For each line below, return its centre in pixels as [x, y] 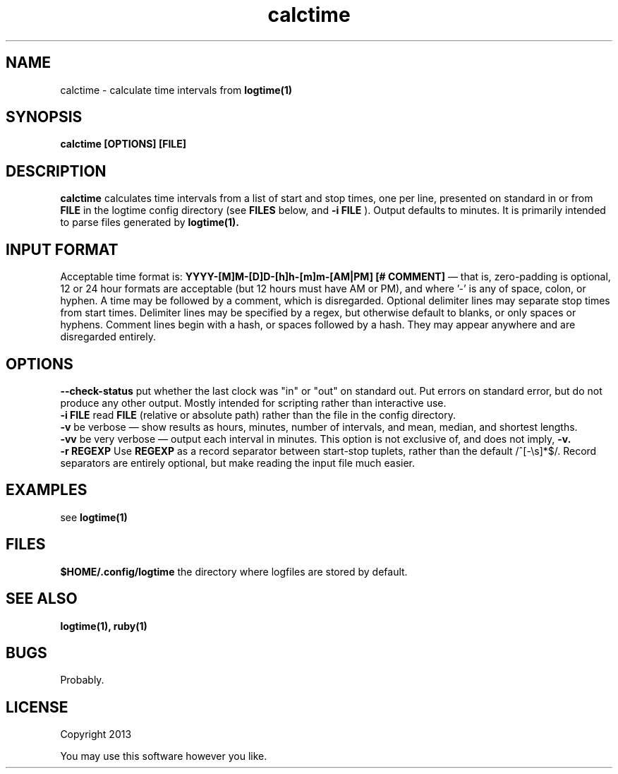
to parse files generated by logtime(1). [150, 222]
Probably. [82, 680]
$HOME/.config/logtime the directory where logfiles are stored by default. [234, 571]
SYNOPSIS [44, 117]
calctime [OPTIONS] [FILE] [123, 144]
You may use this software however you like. [164, 756]
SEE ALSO [42, 599]
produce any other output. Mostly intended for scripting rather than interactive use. [253, 403]
